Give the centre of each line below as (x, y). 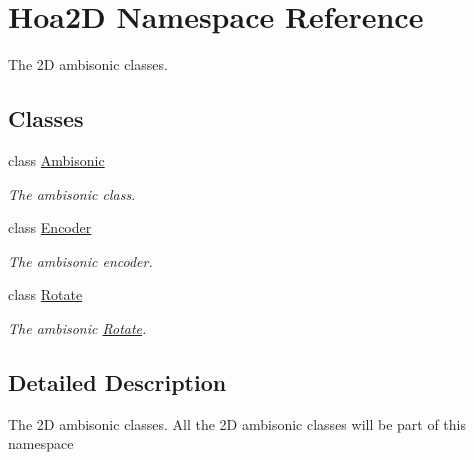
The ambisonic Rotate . (77, 327)
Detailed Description (117, 381)
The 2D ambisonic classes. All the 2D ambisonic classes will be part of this (237, 423)
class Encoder (50, 227)
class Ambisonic (56, 159)
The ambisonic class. (72, 193)
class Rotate (45, 294)
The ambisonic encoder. (80, 260)
